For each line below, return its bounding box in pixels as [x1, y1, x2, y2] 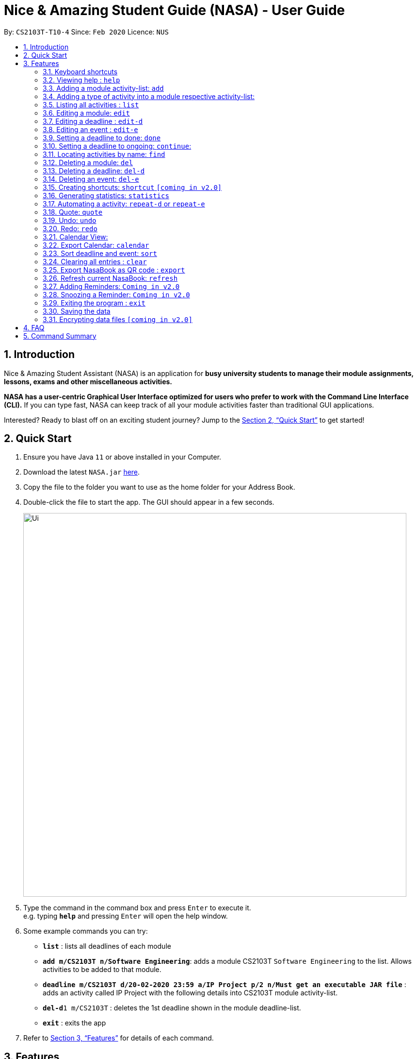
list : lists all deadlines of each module [43, 942, 171, 951]
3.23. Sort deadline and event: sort [43, 249, 157, 257]
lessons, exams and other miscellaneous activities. [4, 377, 173, 386]
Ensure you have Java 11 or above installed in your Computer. [23, 453, 222, 461]
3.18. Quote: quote [43, 207, 103, 216]
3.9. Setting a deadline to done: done [43, 133, 161, 142]
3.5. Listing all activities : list [43, 100, 139, 109]
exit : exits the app [43, 1019, 106, 1027]
